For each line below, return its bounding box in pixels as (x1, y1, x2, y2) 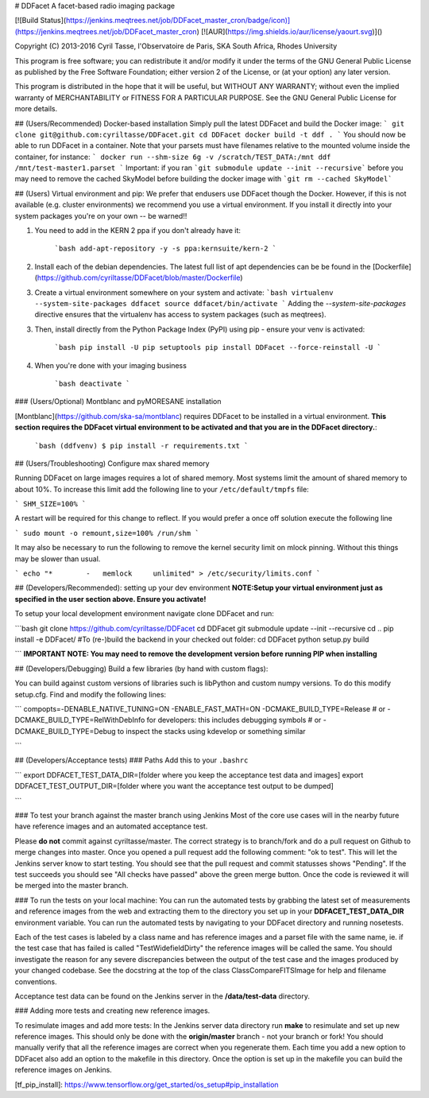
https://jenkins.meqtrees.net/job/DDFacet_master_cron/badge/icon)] (65, 16, 291, 25)
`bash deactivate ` (54, 378, 130, 388)
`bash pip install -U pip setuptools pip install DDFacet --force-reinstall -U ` (54, 343, 381, 352)
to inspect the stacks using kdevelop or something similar (117, 726, 306, 735)
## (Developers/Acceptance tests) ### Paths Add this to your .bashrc (14, 755, 249, 765)
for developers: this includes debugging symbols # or (146, 716, 322, 725)
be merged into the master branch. (14, 881, 129, 890)
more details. (14, 104, 58, 114)
